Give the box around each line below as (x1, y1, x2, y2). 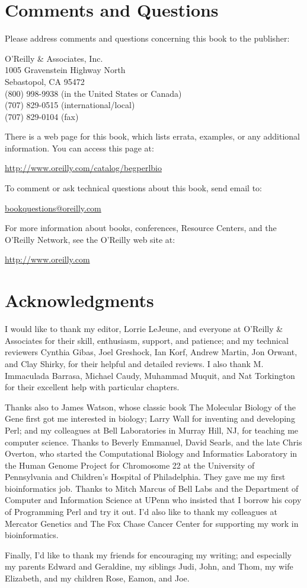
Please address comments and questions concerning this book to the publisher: (5, 32, 290, 45)
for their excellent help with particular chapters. (5, 381, 180, 393)
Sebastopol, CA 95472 (5, 75, 85, 87)
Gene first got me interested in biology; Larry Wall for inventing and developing (5, 412, 295, 425)
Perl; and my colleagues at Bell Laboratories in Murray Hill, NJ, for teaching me (5, 423, 299, 436)
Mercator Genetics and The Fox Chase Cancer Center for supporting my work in (5, 517, 299, 529)
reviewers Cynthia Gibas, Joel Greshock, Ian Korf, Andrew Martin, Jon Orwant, (5, 346, 298, 358)
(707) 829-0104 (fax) (5, 110, 79, 122)
